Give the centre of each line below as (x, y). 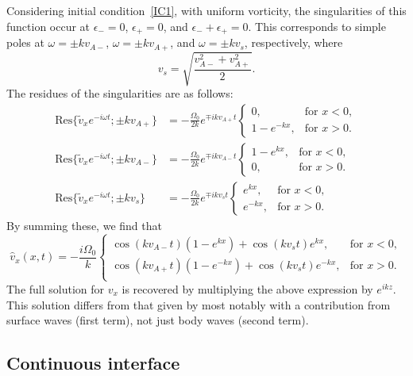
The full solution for (56, 288)
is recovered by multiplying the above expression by (247, 288)
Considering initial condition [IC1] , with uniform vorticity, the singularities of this (206, 10)
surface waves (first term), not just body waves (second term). (158, 320)
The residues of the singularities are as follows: (120, 93)
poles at (25, 42)
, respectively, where (293, 42)
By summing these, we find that (84, 225)
